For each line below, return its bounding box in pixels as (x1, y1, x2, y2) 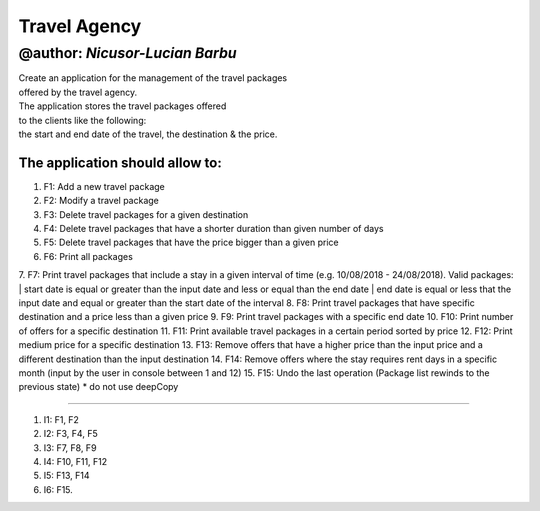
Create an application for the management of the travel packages (18, 72, 288, 84)
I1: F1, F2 (43, 413, 80, 425)
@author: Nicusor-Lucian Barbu (18, 44, 237, 62)
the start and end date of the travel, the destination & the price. (18, 128, 278, 140)
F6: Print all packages (43, 250, 134, 262)
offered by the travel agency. (18, 86, 138, 98)
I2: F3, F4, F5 (43, 428, 99, 440)
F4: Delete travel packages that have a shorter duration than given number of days (43, 223, 384, 235)
